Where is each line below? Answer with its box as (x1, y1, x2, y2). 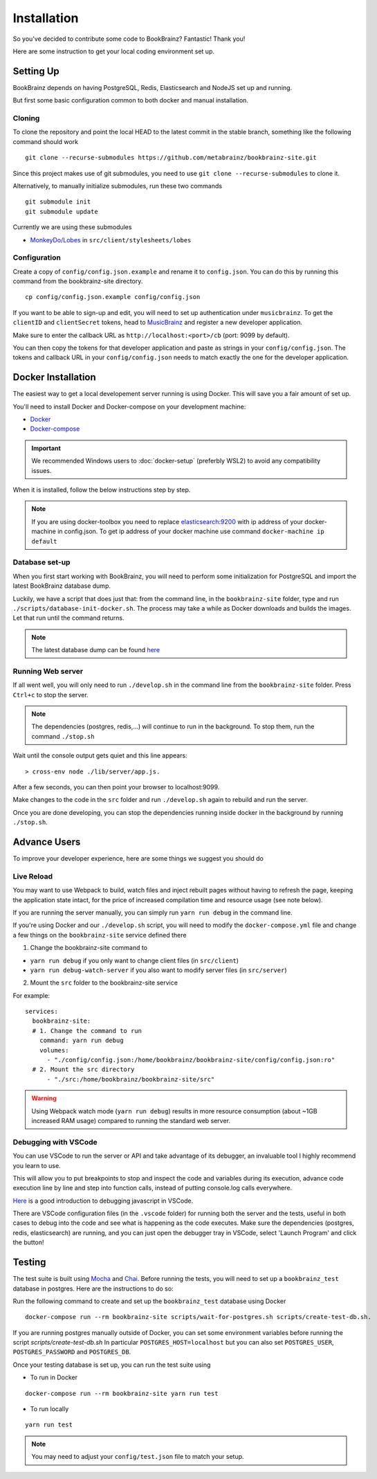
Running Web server (12, 666, 83, 676)
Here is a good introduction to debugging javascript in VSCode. (12, 1196, 194, 1205)
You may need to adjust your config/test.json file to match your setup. (31, 1453, 245, 1461)
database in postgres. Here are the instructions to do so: (12, 1284, 174, 1293)
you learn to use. (12, 1161, 62, 1169)
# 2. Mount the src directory (32, 1066, 135, 1073)
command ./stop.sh (31, 732, 95, 740)
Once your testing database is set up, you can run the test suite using (12, 1361, 211, 1369)
